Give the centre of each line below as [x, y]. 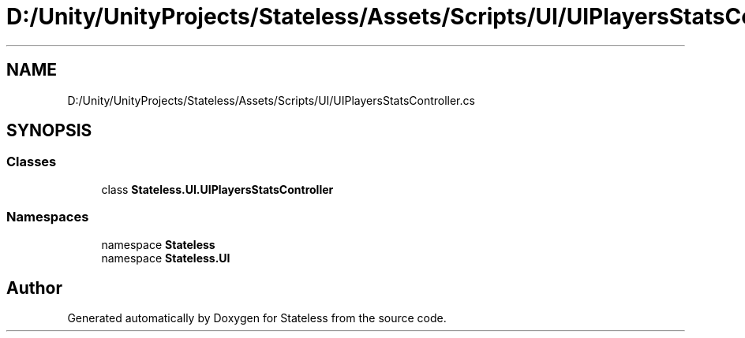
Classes [32, 162]
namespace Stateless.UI [166, 258]
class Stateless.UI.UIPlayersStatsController [217, 189]
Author [34, 288]
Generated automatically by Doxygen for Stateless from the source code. [257, 318]
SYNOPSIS [49, 131]
